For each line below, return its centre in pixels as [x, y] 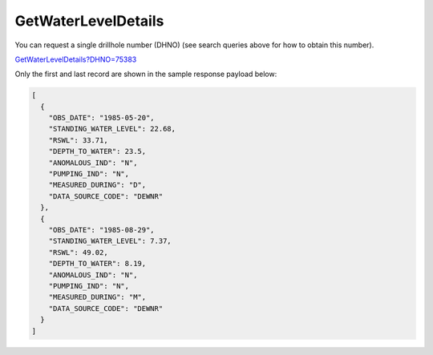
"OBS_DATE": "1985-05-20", [102, 118]
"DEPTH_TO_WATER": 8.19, [97, 264]
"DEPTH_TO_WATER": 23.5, [97, 151]
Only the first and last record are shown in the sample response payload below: [146, 74]
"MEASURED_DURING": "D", [97, 185]
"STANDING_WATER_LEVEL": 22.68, [112, 129]
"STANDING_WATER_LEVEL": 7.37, [110, 241]
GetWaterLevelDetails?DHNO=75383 [76, 59]
